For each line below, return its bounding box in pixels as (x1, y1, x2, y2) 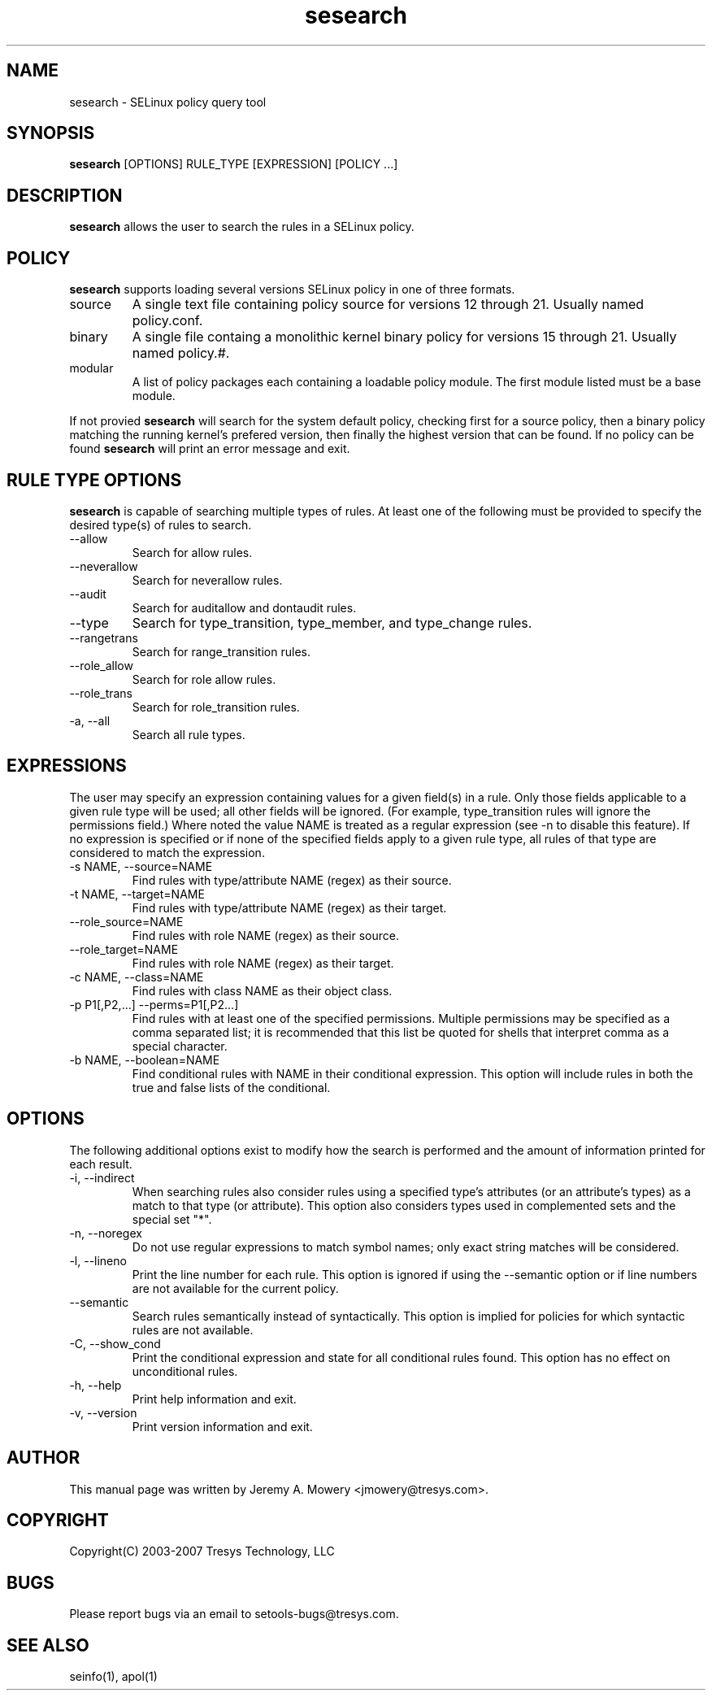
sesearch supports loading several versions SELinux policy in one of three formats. (69, 282, 515, 297)
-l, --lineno (69, 1253, 127, 1268)
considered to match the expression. (69, 845, 265, 859)
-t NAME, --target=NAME (69, 886, 205, 901)
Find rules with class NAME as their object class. (132, 983, 393, 998)
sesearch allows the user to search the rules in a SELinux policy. (69, 220, 415, 234)
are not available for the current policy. (132, 1281, 339, 1295)
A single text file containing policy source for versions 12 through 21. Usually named (132, 296, 645, 313)
